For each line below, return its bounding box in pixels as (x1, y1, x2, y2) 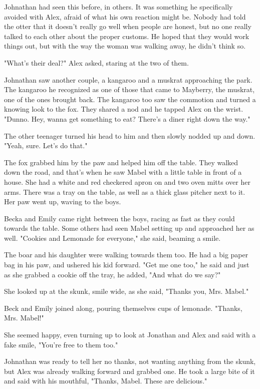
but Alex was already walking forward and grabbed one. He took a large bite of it (4, 365, 255, 376)
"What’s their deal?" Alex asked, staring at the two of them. (4, 57, 189, 68)
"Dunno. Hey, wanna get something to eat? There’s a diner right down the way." (4, 113, 250, 124)
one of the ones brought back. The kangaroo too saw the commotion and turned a (4, 94, 256, 104)
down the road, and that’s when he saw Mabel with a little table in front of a (4, 167, 242, 177)
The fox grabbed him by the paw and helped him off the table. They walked (4, 157, 238, 167)
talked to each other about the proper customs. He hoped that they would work (4, 31, 249, 41)
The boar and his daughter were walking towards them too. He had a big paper (4, 249, 248, 260)
